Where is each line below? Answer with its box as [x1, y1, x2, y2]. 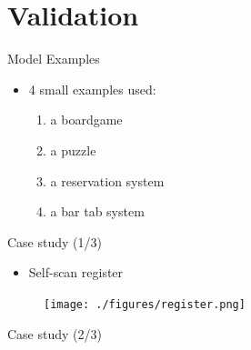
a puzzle [50, 140, 96, 159]
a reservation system [50, 171, 165, 190]
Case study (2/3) [7, 324, 102, 343]
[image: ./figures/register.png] [44, 297, 246, 311]
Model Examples [7, 49, 100, 68]
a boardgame [50, 110, 123, 129]
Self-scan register [28, 263, 124, 282]
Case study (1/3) [7, 232, 102, 251]
